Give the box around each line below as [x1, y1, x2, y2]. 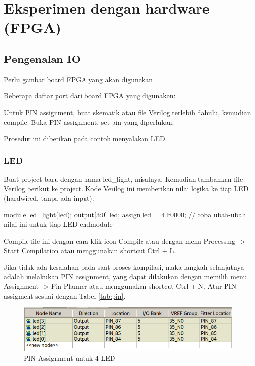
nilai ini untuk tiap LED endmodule [4, 219, 113, 229]
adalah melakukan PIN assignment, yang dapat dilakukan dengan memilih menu [4, 271, 247, 281]
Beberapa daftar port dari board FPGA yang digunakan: [4, 91, 176, 101]
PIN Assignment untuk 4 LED [24, 352, 115, 363]
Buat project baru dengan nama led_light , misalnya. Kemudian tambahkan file [4, 173, 243, 183]
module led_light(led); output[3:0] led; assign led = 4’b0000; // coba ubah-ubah [4, 209, 246, 219]
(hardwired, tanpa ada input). [4, 193, 94, 203]
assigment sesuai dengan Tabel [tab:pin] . [4, 290, 126, 301]
